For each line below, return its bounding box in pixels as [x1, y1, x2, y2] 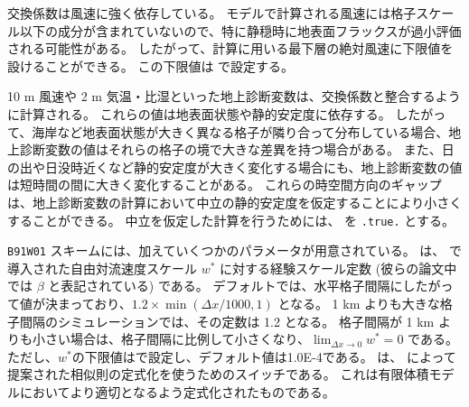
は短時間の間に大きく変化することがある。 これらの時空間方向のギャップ [7, 175, 442, 194]
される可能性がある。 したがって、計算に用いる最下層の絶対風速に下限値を [7, 39, 454, 58]
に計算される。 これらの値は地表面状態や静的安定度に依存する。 [7, 104, 391, 123]
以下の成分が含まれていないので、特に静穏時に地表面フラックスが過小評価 [19, 21, 462, 40]
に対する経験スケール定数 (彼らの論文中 [220, 258, 457, 277]
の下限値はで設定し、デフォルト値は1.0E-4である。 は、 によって [71, 347, 456, 365]
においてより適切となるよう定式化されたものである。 [19, 383, 335, 401]
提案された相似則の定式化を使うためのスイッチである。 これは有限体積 [7, 365, 429, 384]
